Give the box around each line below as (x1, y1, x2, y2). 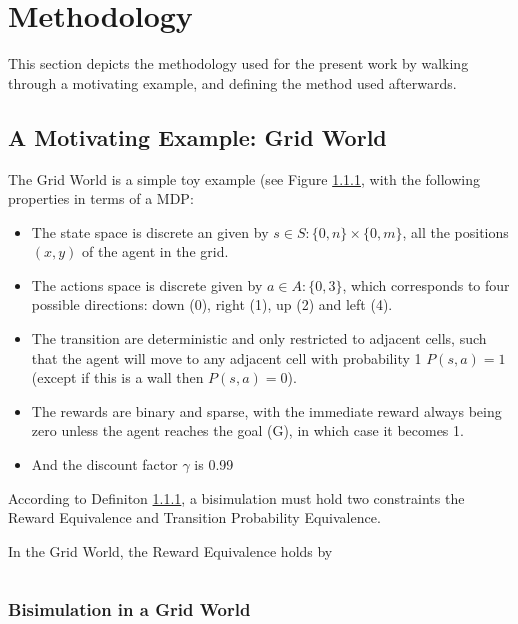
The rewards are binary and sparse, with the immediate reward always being (31, 400, 502, 421)
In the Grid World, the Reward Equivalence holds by (8, 540, 333, 561)
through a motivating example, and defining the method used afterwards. (8, 72, 457, 93)
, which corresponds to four (342, 274, 510, 295)
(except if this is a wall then (31, 367, 204, 388)
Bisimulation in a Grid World (8, 597, 251, 622)
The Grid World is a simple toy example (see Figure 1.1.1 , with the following (8, 168, 480, 189)
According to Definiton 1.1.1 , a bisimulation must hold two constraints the (8, 487, 465, 508)
